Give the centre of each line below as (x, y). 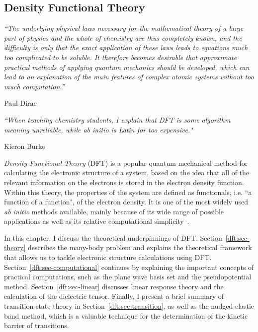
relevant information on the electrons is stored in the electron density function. (124, 182)
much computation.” (34, 86)
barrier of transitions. (37, 325)
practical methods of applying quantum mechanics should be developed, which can (127, 67)
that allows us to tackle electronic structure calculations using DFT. (108, 257)
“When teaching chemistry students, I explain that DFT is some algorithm (117, 119)
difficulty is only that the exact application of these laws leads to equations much (126, 47)
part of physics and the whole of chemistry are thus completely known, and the (123, 37)
